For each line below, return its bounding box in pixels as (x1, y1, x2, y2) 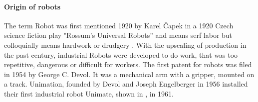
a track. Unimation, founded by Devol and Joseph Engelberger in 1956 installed (4, 79, 248, 89)
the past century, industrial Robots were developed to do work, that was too (4, 49, 238, 60)
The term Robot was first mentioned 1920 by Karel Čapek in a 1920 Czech (4, 20, 234, 30)
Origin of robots (4, 1, 61, 11)
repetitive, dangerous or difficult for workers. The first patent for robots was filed (4, 59, 252, 70)
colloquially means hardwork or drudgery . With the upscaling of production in (4, 39, 247, 50)
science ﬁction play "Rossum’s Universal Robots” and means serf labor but (4, 30, 233, 40)
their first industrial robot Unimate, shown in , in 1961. (4, 88, 174, 99)
